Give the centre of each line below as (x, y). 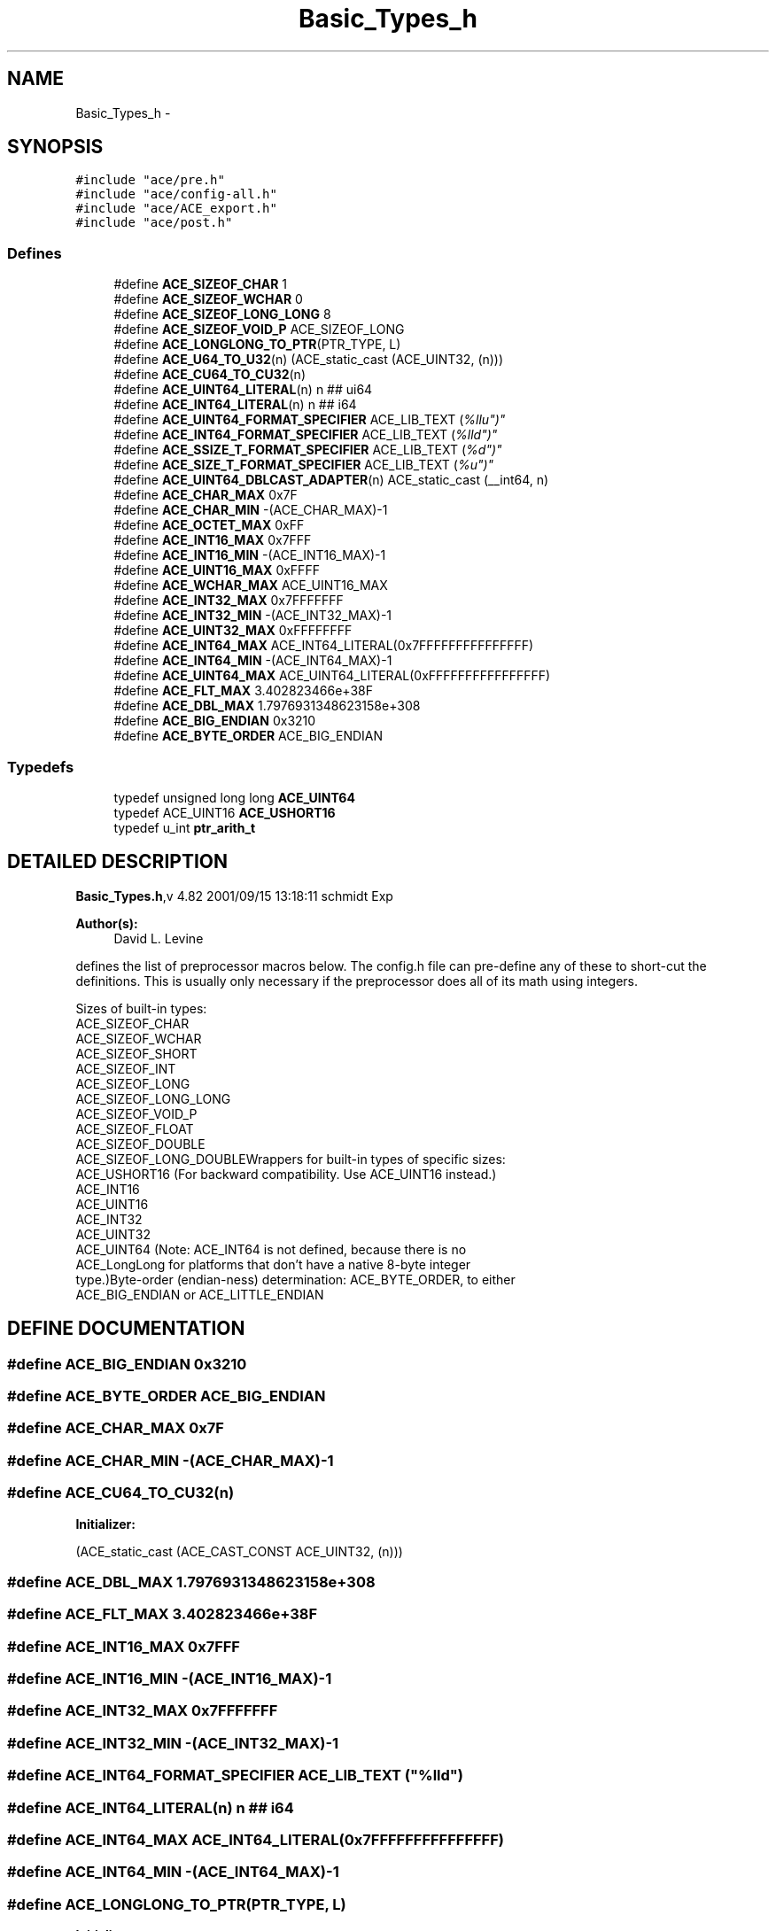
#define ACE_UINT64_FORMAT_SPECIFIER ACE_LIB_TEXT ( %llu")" (310, 420)
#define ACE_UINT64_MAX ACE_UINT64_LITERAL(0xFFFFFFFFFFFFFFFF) (332, 676)
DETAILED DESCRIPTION (118, 862)
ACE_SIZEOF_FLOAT (135, 1128)
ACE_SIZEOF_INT (126, 1068)
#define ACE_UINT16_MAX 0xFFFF (217, 570)
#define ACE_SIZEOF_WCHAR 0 (208, 299)
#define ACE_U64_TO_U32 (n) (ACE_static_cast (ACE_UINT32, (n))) (309, 360)
